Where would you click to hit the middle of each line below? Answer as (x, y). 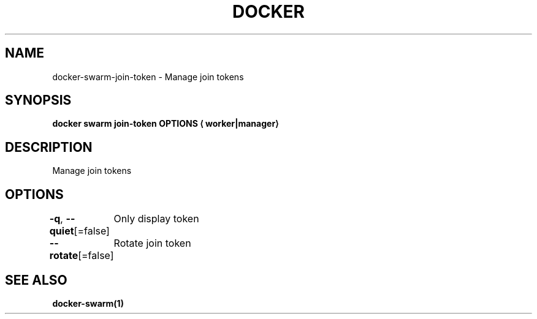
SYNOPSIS (38, 100)
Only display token (156, 219)
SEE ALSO (36, 280)
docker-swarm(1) (88, 303)
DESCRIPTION (49, 147)
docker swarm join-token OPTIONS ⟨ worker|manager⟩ (166, 124)
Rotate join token (152, 243)
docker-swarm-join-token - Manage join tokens (148, 77)
